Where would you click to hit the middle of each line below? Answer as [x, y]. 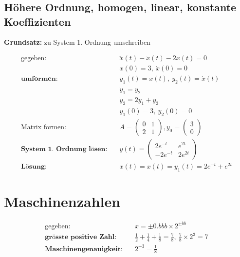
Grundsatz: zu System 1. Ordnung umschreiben [77, 42]
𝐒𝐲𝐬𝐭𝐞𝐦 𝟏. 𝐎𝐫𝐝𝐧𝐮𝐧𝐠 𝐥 [56, 149]
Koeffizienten [37, 21]
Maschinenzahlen [62, 201]
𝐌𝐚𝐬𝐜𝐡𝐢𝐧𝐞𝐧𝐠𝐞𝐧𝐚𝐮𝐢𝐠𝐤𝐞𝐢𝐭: [84, 249]
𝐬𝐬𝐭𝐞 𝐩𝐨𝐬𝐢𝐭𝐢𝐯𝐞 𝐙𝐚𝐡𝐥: [86, 237]
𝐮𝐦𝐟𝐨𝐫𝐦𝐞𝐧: [39, 79]
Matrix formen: [43, 128]
